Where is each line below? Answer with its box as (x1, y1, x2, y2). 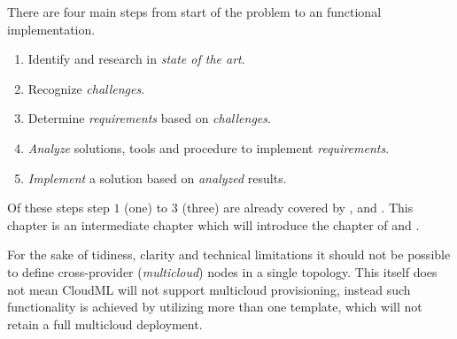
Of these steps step (7, 198, 110, 217)
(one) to (124, 198, 168, 217)
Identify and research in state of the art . (27, 50, 245, 68)
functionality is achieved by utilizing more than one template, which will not (7, 297, 422, 316)
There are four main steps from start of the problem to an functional (7, 3, 382, 20)
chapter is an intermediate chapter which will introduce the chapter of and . (7, 215, 420, 234)
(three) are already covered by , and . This (182, 198, 414, 217)
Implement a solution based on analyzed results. (27, 168, 287, 187)
